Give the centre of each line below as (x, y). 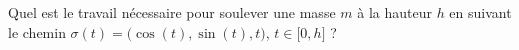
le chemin (37, 31)
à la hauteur (394, 12)
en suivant (480, 12)
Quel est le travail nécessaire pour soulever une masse (172, 12)
